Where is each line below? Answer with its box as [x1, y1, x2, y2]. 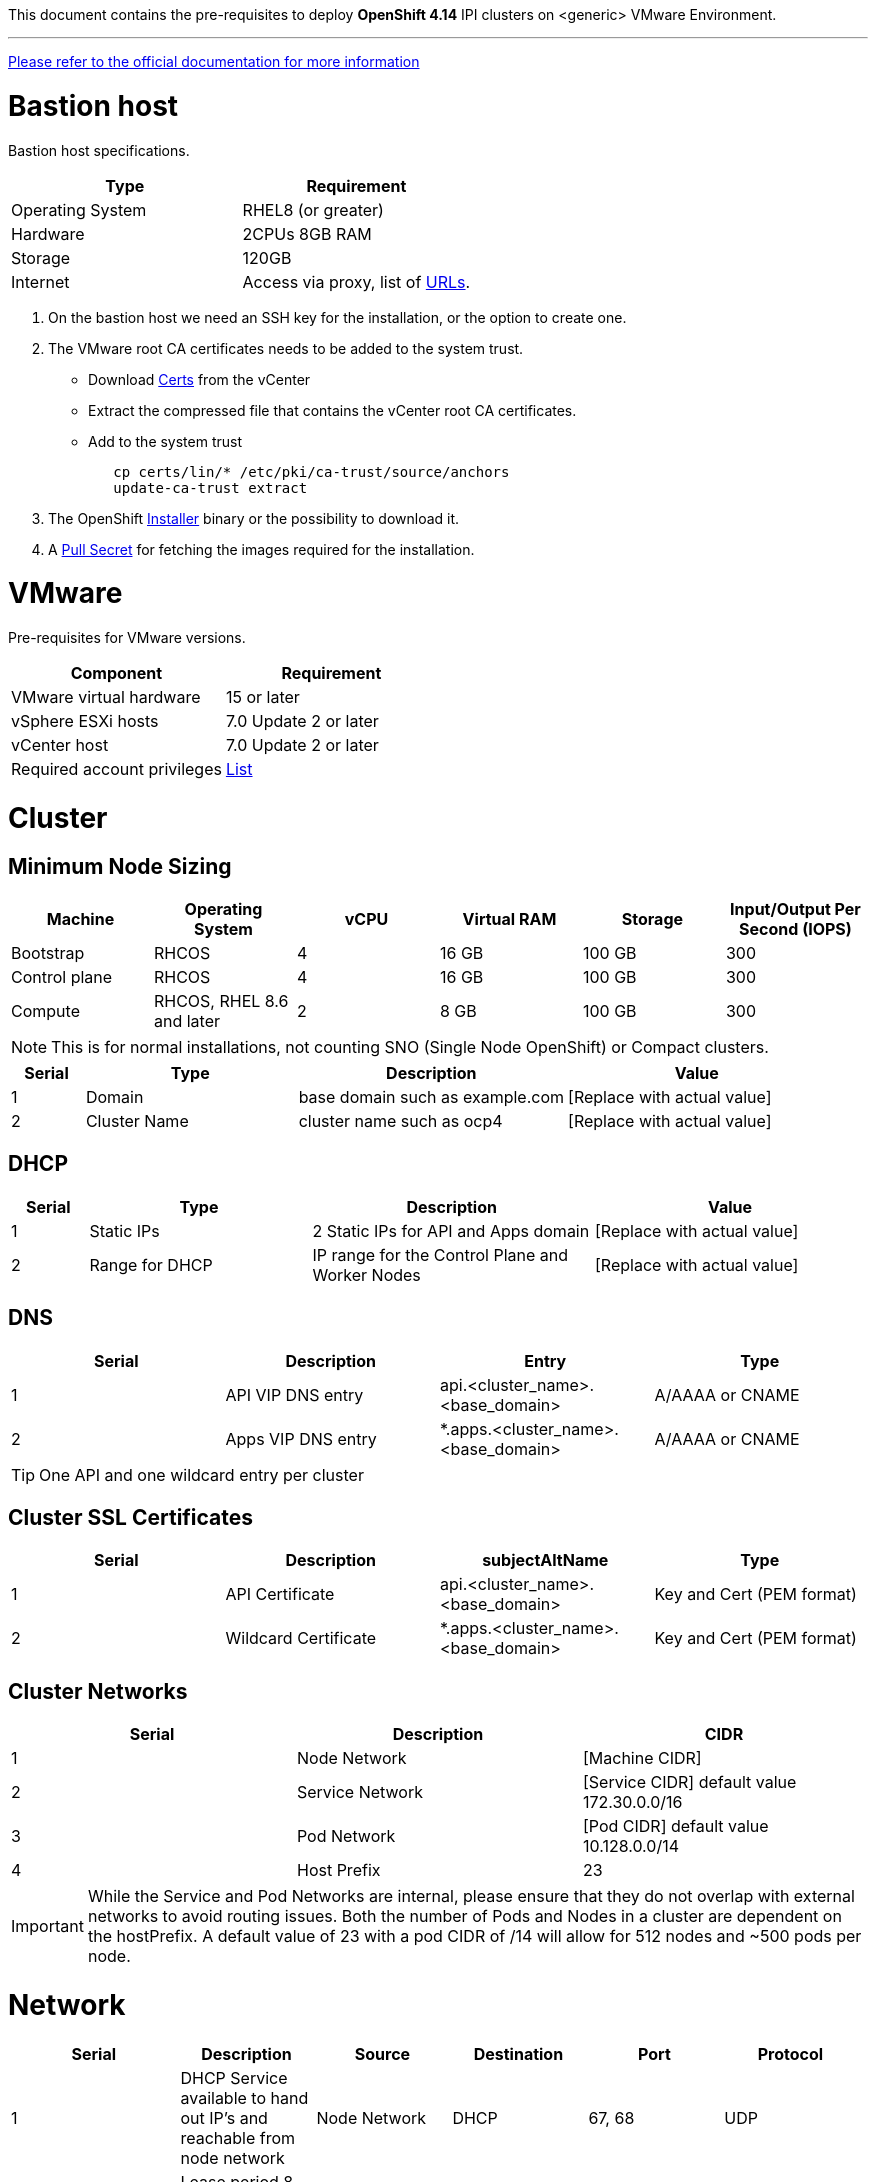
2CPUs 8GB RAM [242, 223, 372, 244]
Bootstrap [11, 942, 85, 963]
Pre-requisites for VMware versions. [8, 629, 246, 646]
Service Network [296, 1782, 423, 1803]
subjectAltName [482, 1550, 609, 1571]
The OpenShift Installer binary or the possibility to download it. [48, 509, 460, 527]
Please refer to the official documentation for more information [8, 53, 420, 70]
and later [153, 1010, 221, 1031]
